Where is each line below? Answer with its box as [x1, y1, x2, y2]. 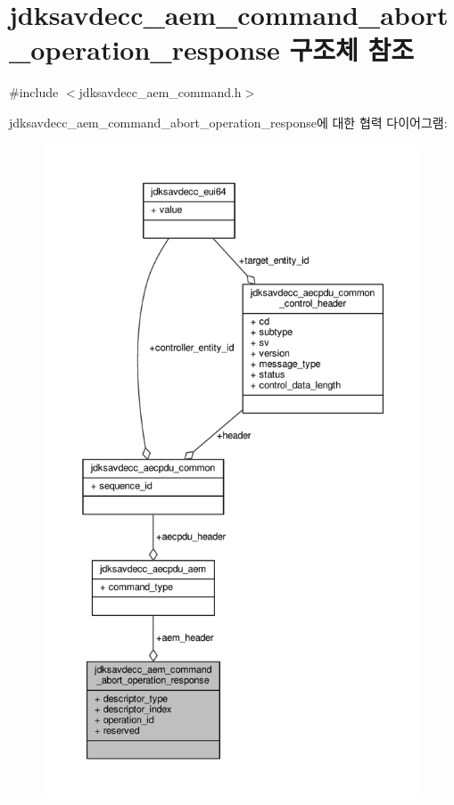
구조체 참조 [289, 31, 414, 68]
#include [9, 83, 59, 102]
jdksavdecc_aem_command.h [78, 83, 242, 102]
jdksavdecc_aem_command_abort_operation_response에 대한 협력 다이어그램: [9, 112, 448, 131]
